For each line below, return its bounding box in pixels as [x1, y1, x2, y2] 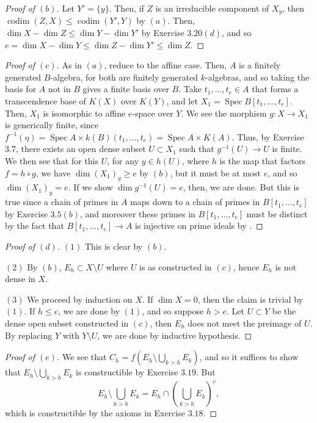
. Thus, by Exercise [231, 130, 304, 143]
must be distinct [246, 207, 308, 220]
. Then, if [109, 2, 144, 14]
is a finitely [239, 59, 281, 71]
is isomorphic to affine [43, 106, 126, 119]
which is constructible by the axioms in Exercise [5, 407, 185, 419]
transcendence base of [5, 95, 86, 107]
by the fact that [5, 219, 64, 232]
